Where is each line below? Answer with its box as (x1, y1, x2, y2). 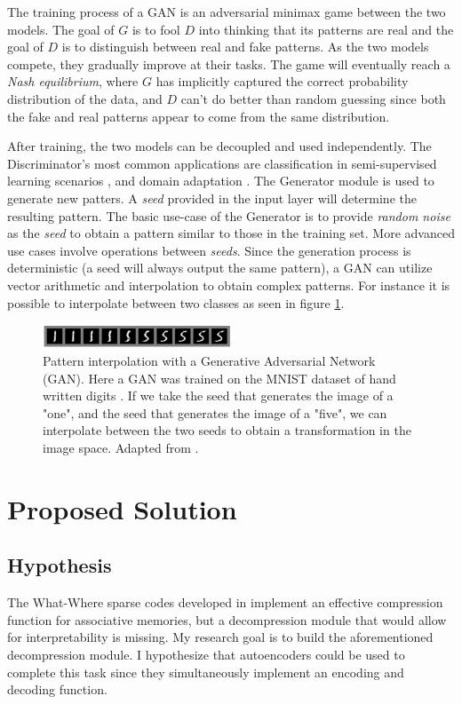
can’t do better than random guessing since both (180, 89, 446, 107)
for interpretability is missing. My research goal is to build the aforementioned (7, 628, 434, 646)
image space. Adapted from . (43, 439, 199, 456)
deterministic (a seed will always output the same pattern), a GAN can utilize (7, 258, 433, 277)
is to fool (131, 20, 180, 38)
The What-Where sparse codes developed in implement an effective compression (7, 593, 443, 612)
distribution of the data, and (7, 89, 163, 107)
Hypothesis (7, 551, 112, 579)
